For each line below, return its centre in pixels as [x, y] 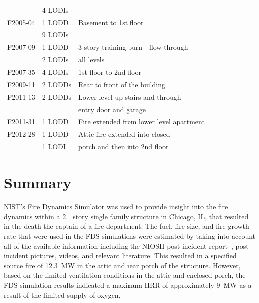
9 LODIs [55, 35]
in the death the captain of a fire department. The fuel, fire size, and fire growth [127, 226]
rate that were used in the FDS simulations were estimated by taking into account [129, 236]
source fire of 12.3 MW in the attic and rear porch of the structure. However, [122, 265]
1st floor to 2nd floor [110, 72]
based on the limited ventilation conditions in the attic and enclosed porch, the [125, 275]
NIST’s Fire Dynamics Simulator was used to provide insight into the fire [116, 207]
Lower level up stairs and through [130, 96]
